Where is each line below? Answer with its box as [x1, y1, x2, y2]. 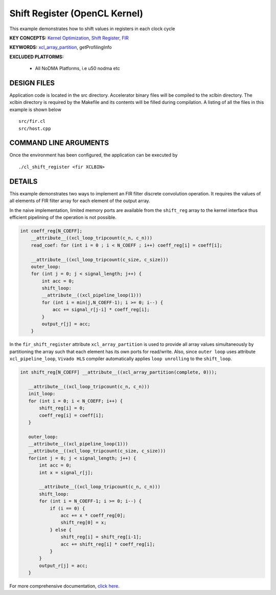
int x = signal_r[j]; [39, 470, 94, 475]
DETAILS [9, 177, 38, 186]
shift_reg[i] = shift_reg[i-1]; [60, 534, 142, 540]
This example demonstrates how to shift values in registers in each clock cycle [9, 26, 175, 32]
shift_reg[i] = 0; [39, 405, 85, 411]
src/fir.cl [18, 118, 46, 124]
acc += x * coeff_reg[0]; [60, 512, 126, 518]
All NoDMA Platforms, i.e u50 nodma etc [35, 65, 120, 72]
